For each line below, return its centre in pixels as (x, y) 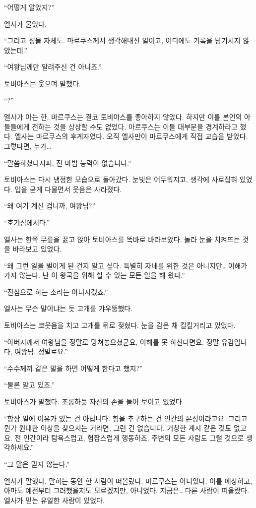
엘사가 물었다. (25, 24)
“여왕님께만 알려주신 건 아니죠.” (53, 67)
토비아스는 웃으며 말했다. (42, 83)
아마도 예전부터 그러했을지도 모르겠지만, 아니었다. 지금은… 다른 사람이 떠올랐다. (127, 490)
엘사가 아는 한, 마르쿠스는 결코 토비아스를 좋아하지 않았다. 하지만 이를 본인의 (123, 117)
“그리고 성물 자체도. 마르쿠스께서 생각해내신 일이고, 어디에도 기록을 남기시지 (122, 40)
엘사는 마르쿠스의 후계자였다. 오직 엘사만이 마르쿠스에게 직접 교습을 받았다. (131, 136)
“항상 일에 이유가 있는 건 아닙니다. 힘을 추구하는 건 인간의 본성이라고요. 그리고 (126, 418)
